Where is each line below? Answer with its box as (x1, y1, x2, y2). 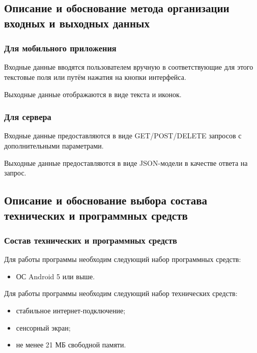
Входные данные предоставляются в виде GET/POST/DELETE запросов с (4, 130, 242, 141)
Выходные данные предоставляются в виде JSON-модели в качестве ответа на (4, 157, 248, 168)
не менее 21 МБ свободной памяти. (16, 339, 126, 350)
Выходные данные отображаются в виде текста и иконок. (4, 89, 182, 99)
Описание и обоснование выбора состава (4, 192, 208, 208)
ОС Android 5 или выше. (16, 271, 95, 281)
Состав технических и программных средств (4, 233, 177, 246)
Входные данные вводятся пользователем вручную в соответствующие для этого (4, 62, 253, 72)
